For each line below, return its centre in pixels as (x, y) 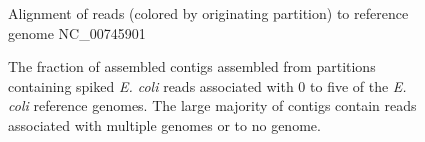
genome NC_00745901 (77, 32)
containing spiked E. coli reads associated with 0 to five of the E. (207, 85)
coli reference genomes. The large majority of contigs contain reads (212, 105)
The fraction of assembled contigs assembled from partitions (192, 66)
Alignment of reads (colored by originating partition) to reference (208, 13)
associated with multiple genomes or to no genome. (164, 124)
